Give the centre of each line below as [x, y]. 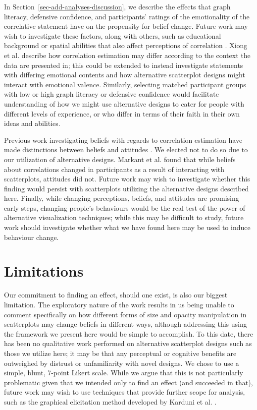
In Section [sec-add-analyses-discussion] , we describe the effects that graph [117, 6]
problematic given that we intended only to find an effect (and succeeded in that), [128, 382]
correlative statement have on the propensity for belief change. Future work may [126, 26]
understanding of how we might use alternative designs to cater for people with [124, 103]
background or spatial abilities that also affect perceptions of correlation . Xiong [126, 45]
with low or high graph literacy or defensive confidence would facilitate [111, 94]
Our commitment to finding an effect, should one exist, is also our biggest [116, 295]
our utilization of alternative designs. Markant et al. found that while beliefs [120, 159]
